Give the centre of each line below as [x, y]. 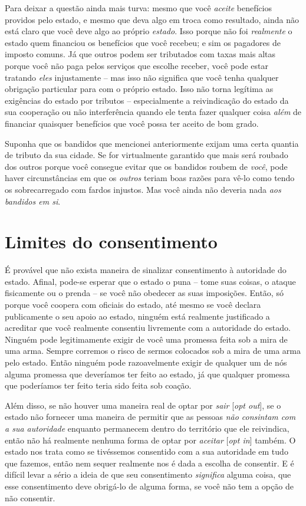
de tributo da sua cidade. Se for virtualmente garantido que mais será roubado [147, 155]
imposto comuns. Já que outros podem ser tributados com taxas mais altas [140, 54]
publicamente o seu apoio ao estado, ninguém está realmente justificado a [137, 316]
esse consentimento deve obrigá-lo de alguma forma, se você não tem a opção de [149, 486]
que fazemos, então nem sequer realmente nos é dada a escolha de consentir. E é [149, 463]
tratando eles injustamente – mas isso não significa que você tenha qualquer [142, 77]
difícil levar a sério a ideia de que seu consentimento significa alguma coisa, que [148, 474]
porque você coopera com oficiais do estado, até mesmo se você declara [133, 304]
